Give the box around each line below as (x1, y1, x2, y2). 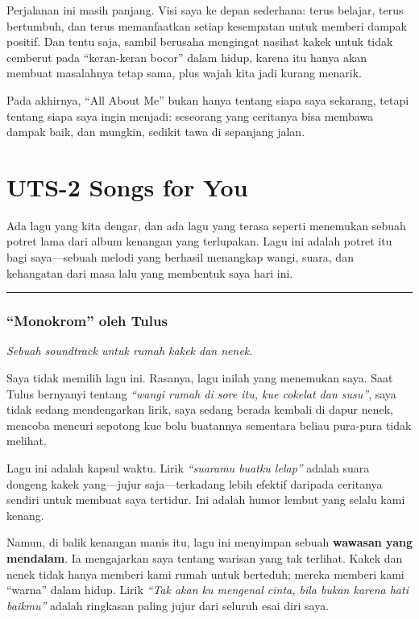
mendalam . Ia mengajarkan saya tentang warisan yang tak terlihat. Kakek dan (6, 550, 403, 566)
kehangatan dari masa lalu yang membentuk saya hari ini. (6, 264, 293, 281)
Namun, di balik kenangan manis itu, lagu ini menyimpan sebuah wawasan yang (6, 534, 413, 551)
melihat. (6, 432, 47, 449)
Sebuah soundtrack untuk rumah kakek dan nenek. (6, 342, 253, 359)
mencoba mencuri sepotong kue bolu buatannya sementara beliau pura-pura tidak (6, 416, 412, 433)
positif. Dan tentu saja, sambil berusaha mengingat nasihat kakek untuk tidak (6, 33, 393, 50)
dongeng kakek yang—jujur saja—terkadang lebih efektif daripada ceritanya (6, 475, 383, 492)
